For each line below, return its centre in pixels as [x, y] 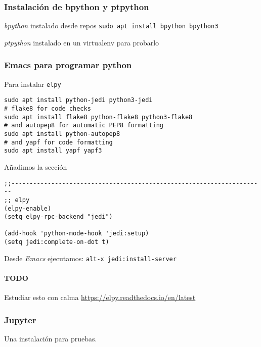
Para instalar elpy [33, 84]
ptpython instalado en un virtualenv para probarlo [82, 42]
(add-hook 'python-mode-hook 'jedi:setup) [77, 234]
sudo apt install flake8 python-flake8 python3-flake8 [98, 117]
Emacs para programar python [68, 65]
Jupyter [20, 319]
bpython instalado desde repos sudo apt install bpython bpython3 [111, 26]
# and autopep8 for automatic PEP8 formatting [84, 126]
